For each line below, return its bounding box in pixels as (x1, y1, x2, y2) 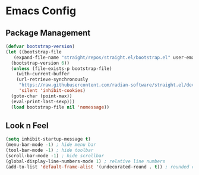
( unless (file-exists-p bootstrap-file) (11, 65, 112, 72)
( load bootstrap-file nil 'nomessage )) (11, 104, 110, 110)
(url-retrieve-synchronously (16, 77, 89, 82)
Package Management (5, 28, 91, 38)
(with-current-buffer (16, 71, 70, 77)
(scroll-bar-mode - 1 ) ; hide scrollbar (5, 152, 105, 158)
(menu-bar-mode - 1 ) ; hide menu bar (5, 142, 96, 148)
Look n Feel (5, 120, 49, 131)
